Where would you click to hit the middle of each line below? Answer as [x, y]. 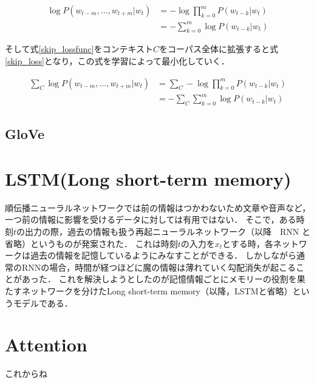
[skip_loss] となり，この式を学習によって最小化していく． [117, 60]
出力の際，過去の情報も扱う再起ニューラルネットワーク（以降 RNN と [168, 231]
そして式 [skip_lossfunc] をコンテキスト [79, 49]
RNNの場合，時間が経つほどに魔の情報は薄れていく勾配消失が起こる [159, 267]
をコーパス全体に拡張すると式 [219, 49]
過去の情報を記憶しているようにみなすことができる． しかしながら [163, 255]
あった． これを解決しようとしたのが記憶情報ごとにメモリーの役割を [159, 279]
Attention [46, 344]
